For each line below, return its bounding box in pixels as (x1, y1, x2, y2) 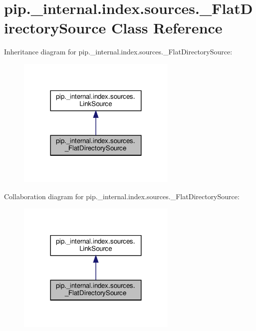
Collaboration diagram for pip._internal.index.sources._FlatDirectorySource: (4, 191, 240, 201)
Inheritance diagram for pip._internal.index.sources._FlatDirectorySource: (4, 46, 233, 57)
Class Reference (111, 17, 223, 38)
